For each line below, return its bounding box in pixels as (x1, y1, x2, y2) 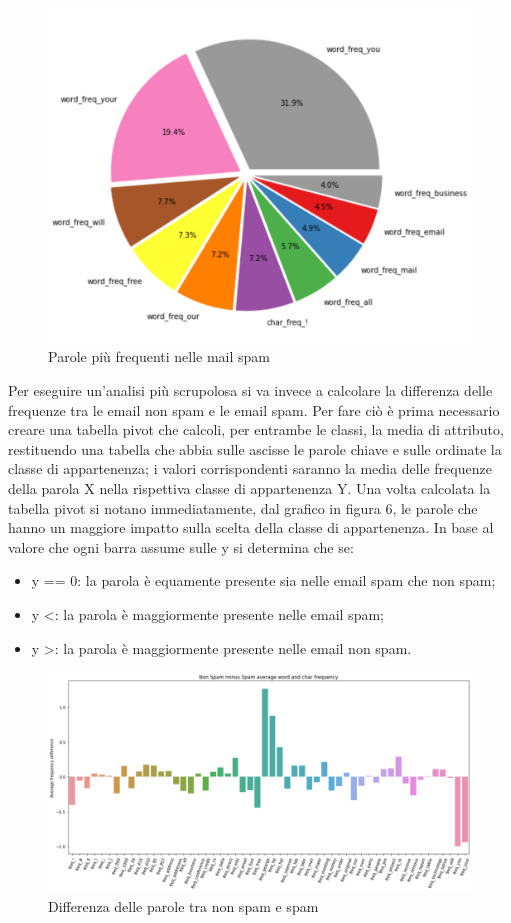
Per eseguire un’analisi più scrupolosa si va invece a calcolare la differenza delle (8, 380, 493, 401)
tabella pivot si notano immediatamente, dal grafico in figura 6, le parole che (8, 497, 478, 518)
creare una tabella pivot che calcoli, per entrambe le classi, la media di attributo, (8, 419, 504, 440)
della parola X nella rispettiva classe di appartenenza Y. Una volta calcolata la (8, 478, 491, 499)
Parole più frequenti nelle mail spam (48, 346, 271, 367)
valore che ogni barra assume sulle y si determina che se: (8, 536, 354, 557)
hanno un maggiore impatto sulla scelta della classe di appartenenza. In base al (8, 517, 494, 538)
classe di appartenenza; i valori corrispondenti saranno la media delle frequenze (8, 458, 492, 479)
